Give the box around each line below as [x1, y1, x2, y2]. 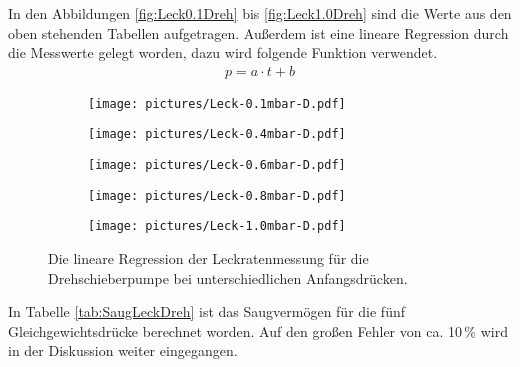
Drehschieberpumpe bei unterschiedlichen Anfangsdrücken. [48, 267, 408, 288]
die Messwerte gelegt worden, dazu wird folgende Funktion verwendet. [8, 42, 438, 63]
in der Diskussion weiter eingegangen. [8, 340, 238, 361]
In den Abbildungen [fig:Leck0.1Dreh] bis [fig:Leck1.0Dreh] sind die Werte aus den [8, 3, 512, 23]
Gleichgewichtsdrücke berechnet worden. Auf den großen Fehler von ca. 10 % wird [8, 320, 508, 341]
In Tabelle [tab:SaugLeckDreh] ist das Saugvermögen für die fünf [8, 301, 405, 322]
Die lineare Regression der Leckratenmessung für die [48, 248, 369, 269]
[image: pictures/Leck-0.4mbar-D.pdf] [88, 127, 346, 142]
